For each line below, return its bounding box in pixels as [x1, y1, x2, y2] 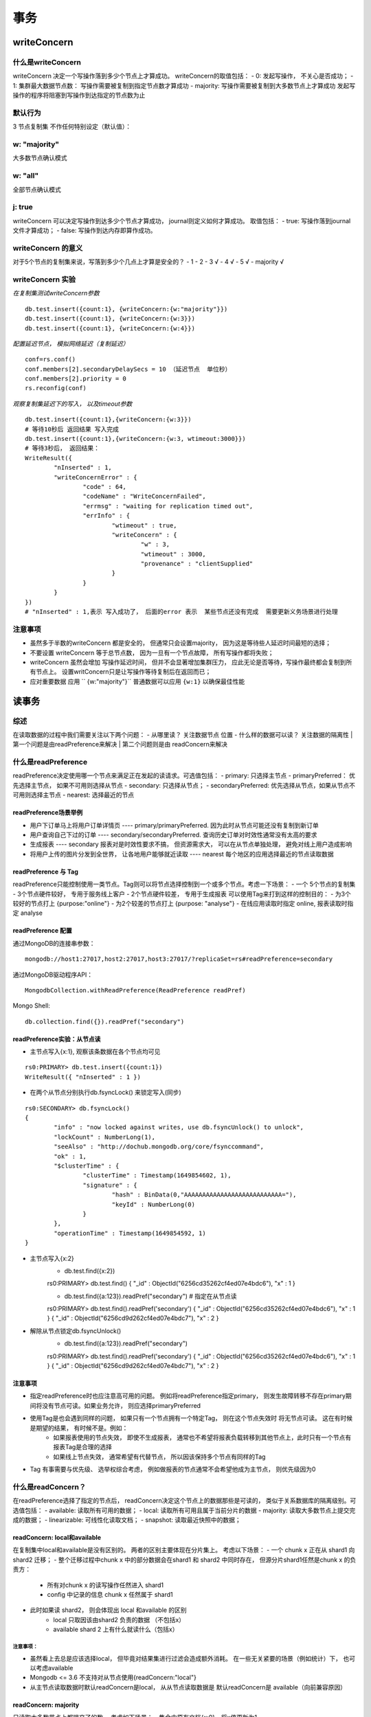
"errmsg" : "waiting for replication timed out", [82, 502, 254, 510]
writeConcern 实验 [12, 275, 76, 284]
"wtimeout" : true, [111, 521, 178, 529]
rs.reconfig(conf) [25, 385, 87, 392]
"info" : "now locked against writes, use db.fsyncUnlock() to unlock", [54, 1124, 304, 1131]
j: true [12, 203, 34, 212]
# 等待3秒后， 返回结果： [25, 444, 100, 453]
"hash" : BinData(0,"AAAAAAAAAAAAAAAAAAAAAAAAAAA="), [111, 1191, 297, 1198]
